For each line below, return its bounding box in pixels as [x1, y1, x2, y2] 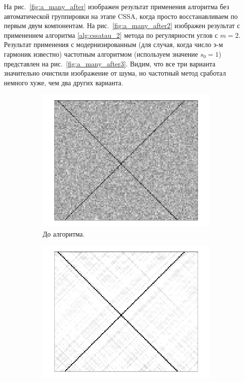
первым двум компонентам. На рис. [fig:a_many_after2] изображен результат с [4, 20, 240, 31]
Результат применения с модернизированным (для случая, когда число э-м [4, 39, 223, 49]
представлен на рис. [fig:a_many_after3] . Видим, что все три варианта [4, 58, 216, 68]
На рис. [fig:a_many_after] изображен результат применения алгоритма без [4, 1, 229, 11]
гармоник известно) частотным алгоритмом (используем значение [4, 48, 198, 59]
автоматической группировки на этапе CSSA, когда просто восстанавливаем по [4, 11, 238, 21]
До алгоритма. [43, 228, 85, 239]
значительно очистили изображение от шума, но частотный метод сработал [4, 68, 226, 78]
